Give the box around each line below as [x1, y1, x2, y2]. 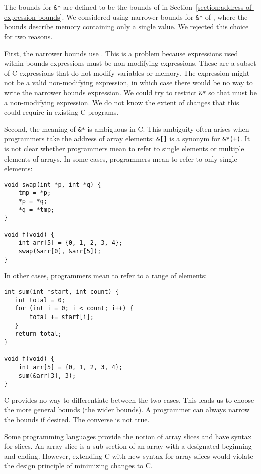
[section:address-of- [196, 2, 254, 12]
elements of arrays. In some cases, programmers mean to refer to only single [4, 153, 237, 164]
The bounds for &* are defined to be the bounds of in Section [4, 2, 193, 12]
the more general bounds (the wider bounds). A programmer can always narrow [4, 404, 250, 415]
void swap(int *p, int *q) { [4, 181, 101, 188]
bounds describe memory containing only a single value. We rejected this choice [4, 21, 249, 32]
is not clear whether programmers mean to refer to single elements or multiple [4, 143, 244, 154]
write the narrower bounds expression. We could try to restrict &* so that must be [4, 87, 257, 97]
